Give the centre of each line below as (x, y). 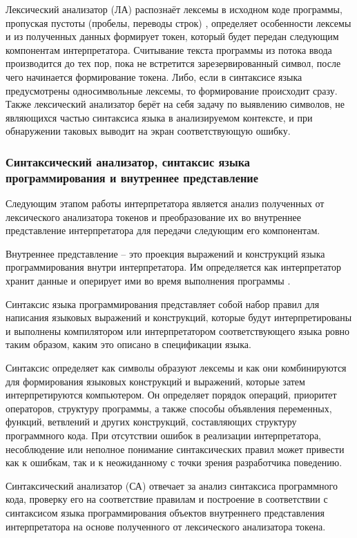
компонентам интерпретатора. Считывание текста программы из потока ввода (169, 49)
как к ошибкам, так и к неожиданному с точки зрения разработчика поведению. (174, 462)
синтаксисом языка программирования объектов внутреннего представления (165, 512)
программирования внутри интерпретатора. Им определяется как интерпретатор (173, 267)
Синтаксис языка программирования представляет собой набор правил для (163, 304)
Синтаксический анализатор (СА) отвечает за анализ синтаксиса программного (172, 485)
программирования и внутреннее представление (132, 177)
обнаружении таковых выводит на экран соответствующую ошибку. (148, 131)
